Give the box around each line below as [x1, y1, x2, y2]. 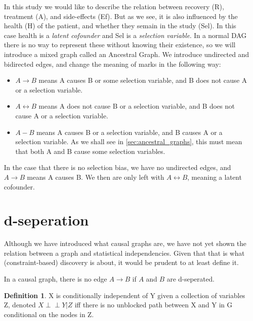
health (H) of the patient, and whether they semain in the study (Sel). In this [4, 20, 236, 31]
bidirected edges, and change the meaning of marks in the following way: [4, 58, 221, 69]
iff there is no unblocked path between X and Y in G [75, 300, 233, 310]
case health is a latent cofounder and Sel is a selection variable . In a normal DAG [4, 30, 247, 40]
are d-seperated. [167, 274, 214, 283]
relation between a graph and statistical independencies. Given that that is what [4, 247, 245, 258]
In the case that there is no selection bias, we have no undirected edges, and [4, 162, 231, 172]
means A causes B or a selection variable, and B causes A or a [36, 127, 223, 137]
